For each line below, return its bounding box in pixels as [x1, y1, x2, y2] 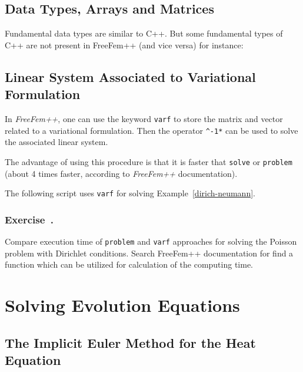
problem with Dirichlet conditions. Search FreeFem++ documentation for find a [5, 246, 294, 259]
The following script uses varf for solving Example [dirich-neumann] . [5, 187, 255, 199]
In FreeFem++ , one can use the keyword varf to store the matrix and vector [5, 112, 283, 124]
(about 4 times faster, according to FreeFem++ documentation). [5, 167, 238, 179]
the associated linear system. [5, 136, 108, 148]
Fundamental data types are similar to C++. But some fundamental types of [5, 27, 283, 39]
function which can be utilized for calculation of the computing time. [5, 258, 254, 271]
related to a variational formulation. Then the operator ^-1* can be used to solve [5, 124, 298, 136]
